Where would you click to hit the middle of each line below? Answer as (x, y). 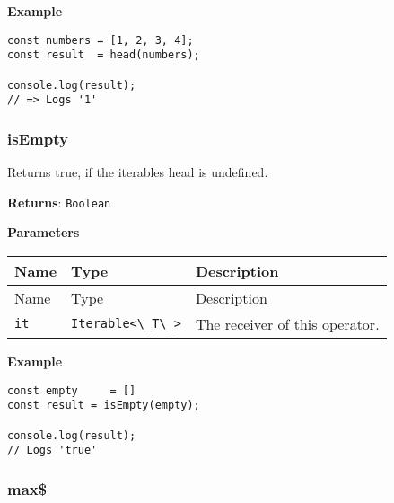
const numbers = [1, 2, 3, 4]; (101, 40)
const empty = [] (72, 390)
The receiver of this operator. (287, 323)
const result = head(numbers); (104, 55)
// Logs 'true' (53, 450)
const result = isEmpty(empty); (104, 406)
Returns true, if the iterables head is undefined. (138, 172)
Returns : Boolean (59, 202)
